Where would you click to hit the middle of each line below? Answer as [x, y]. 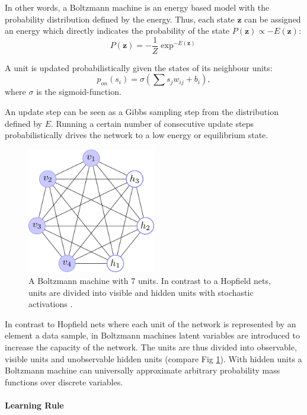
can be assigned [273, 19]
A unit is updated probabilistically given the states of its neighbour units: [139, 67]
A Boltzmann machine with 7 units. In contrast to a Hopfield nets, [150, 281]
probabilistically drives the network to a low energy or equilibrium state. [137, 135]
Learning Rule [34, 405]
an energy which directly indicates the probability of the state [117, 31]
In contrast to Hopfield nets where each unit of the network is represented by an [151, 323]
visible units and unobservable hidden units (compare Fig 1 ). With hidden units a [153, 358]
